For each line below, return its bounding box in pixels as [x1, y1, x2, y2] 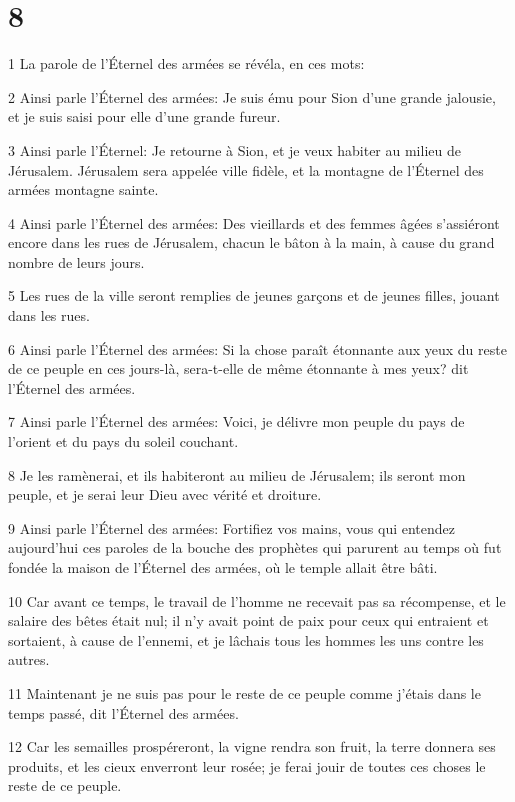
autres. [8, 649, 50, 670]
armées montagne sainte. [8, 179, 159, 200]
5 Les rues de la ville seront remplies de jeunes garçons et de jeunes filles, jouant [8, 285, 500, 306]
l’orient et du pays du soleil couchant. [8, 431, 239, 452]
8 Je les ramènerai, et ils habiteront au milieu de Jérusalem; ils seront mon [8, 464, 466, 485]
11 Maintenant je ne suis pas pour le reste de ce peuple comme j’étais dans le [8, 682, 481, 703]
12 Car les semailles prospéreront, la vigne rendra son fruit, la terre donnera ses [8, 736, 496, 757]
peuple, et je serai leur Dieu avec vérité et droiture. [8, 484, 322, 505]
